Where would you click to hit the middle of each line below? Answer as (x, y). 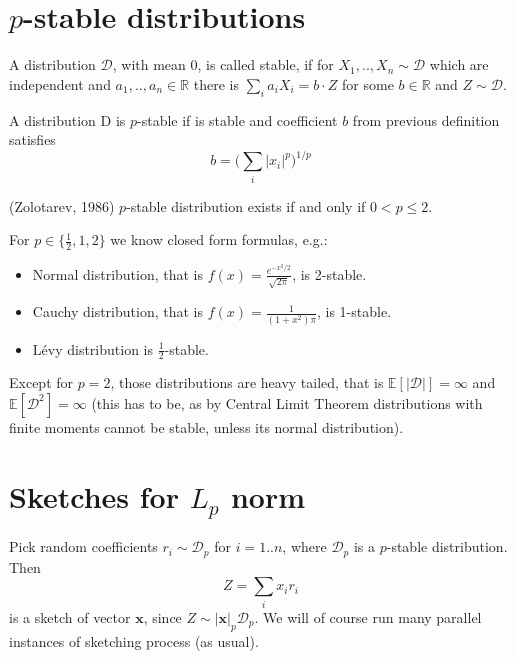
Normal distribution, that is (118, 273)
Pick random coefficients (83, 546)
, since (162, 616)
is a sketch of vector (70, 616)
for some (368, 83)
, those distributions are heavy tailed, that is (247, 382)
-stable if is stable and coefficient (237, 119)
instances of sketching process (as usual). (134, 640)
